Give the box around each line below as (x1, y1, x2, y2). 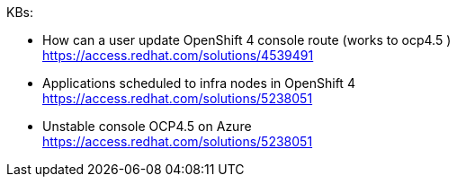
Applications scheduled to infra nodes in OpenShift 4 (42, 75, 355, 91)
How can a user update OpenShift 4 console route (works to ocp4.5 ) (42, 32, 452, 48)
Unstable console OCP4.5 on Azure (42, 118, 252, 134)
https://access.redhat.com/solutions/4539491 (42, 48, 314, 63)
